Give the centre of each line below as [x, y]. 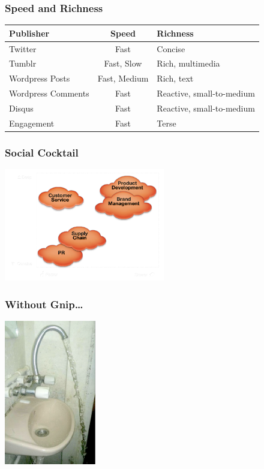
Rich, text [175, 78]
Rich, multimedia [188, 63]
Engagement [32, 123]
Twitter [23, 48]
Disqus [21, 108]
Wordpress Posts [40, 78]
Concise [171, 48]
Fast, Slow [123, 63]
